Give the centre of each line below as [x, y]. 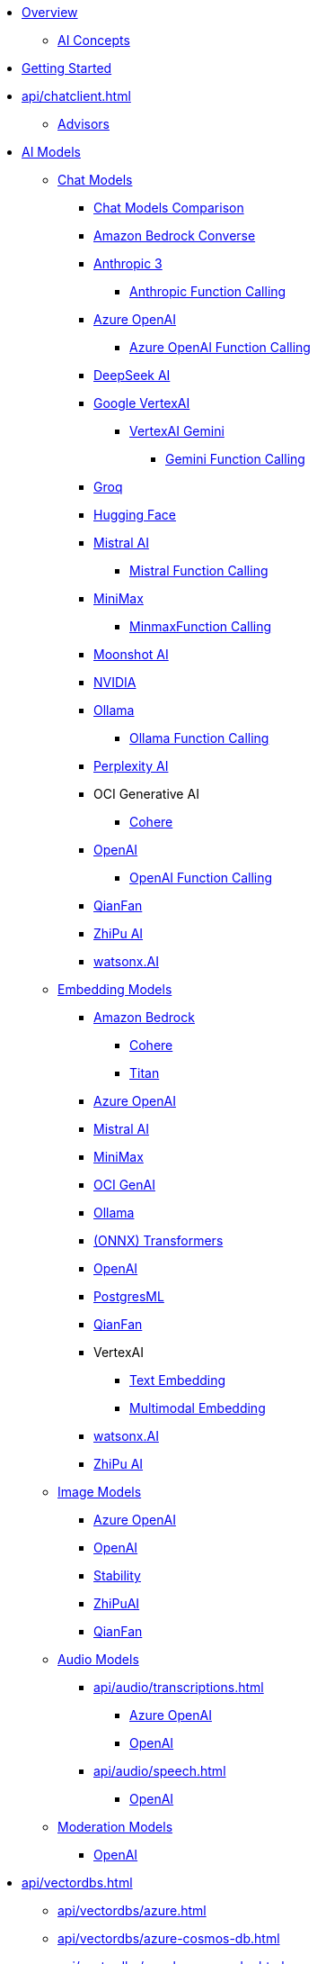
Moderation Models [115, 1827]
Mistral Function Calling [199, 570]
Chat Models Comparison [169, 208]
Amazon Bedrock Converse [175, 235]
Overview [50, 12]
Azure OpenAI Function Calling [220, 347]
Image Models [100, 1492]
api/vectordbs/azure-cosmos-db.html [169, 1938]
